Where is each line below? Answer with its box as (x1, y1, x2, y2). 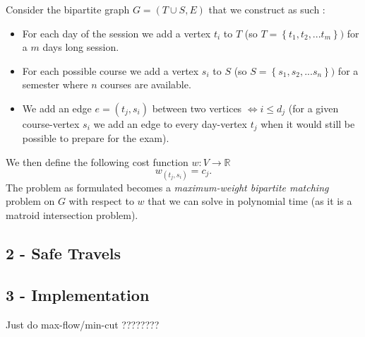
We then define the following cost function (6, 155, 189, 170)
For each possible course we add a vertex (22, 63, 199, 78)
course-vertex (22, 116, 80, 131)
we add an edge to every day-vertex (93, 116, 247, 131)
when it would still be (261, 116, 355, 131)
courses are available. (100, 77, 191, 92)
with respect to (68, 194, 134, 208)
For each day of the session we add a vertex (22, 25, 211, 40)
